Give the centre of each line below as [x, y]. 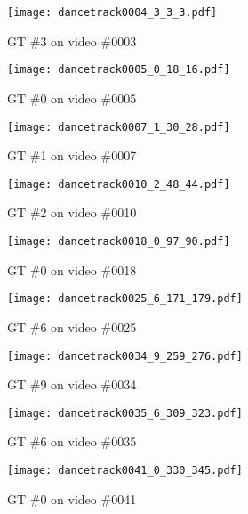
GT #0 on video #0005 [72, 98]
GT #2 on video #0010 [72, 212]
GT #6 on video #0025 [72, 326]
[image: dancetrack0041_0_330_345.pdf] [125, 470]
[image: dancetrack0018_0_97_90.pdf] [119, 241]
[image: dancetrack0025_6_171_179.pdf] [125, 299]
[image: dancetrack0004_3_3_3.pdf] [112, 12]
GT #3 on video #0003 [72, 41]
